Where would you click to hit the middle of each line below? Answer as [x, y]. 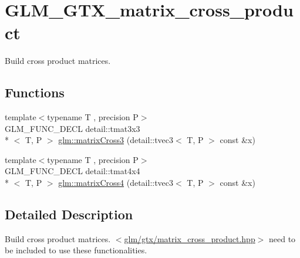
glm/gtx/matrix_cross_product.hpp [190, 238]
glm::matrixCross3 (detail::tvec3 [116, 140]
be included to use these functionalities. [76, 250]
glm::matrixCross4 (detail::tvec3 [116, 183]
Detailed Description [69, 214]
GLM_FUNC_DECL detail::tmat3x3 [73, 128]
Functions [35, 92]
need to [282, 238]
